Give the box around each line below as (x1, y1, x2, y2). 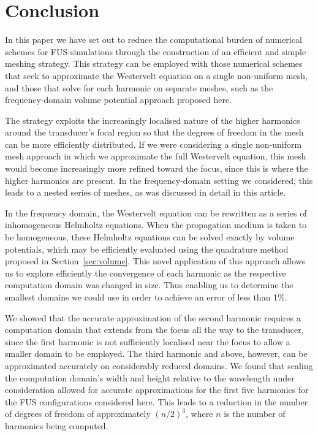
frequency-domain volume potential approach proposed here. (5, 93, 232, 106)
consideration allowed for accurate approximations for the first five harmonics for (5, 383, 309, 396)
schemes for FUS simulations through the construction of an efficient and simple (5, 45, 306, 58)
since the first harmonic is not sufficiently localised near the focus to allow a (5, 335, 290, 348)
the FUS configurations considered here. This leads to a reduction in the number (5, 395, 308, 408)
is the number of (224, 407, 286, 420)
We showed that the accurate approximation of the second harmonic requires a (5, 311, 301, 324)
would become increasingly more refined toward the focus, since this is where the (5, 162, 308, 175)
